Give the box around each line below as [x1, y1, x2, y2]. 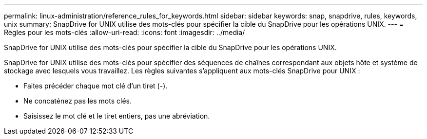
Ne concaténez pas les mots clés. [23, 97, 132, 105]
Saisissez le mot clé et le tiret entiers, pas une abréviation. [23, 112, 210, 120]
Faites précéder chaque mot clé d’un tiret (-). [23, 82, 168, 90]
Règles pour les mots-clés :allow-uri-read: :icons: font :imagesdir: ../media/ [4, 28, 245, 36]
